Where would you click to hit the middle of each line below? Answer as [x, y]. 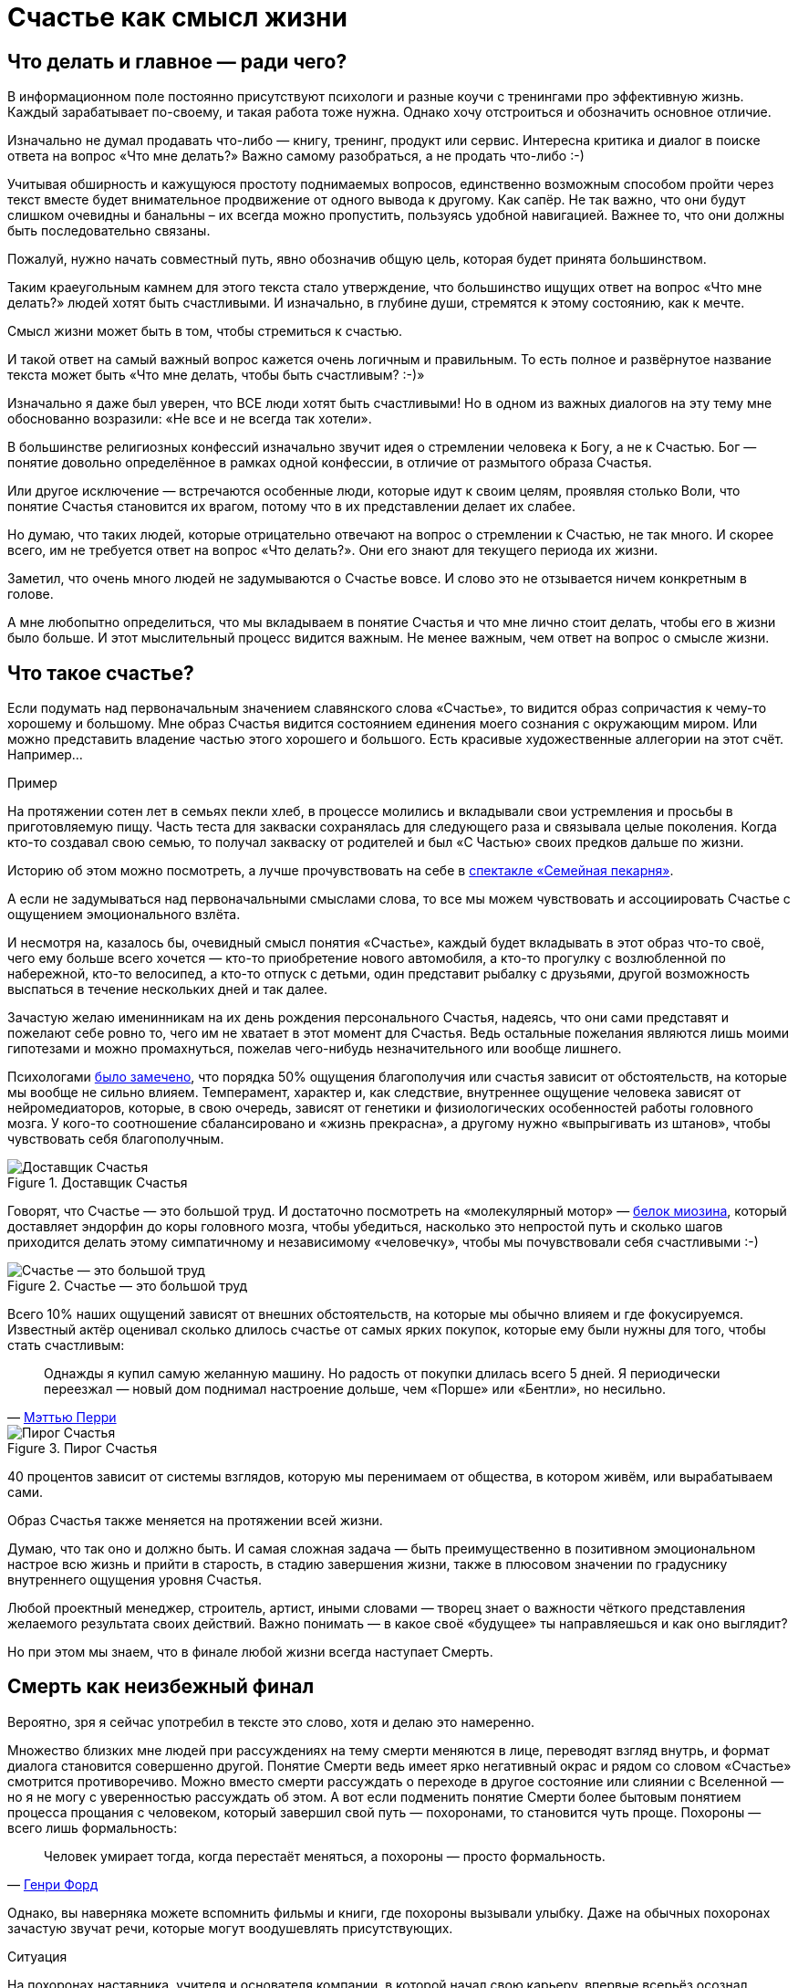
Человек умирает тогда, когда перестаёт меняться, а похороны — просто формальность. [325, 1856]
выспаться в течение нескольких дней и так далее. [168, 989]
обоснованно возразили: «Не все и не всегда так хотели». [190, 419]
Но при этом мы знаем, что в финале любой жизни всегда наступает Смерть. [250, 1652]
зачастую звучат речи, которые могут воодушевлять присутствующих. [230, 1928]
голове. [31, 594]
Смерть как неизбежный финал [161, 1687]
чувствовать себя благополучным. [116, 1139]
